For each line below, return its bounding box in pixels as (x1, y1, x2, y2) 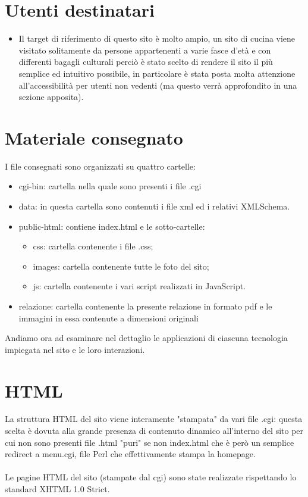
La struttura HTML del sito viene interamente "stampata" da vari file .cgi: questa (5, 412, 303, 425)
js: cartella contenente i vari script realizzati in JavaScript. (33, 280, 246, 292)
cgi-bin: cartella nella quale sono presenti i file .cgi (18, 180, 202, 192)
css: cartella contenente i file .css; (33, 240, 153, 252)
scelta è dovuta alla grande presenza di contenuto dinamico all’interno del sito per (5, 424, 304, 437)
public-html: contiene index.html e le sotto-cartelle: (18, 220, 205, 232)
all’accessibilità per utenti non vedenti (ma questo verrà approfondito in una (18, 79, 297, 91)
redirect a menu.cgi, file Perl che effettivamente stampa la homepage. (5, 448, 256, 460)
